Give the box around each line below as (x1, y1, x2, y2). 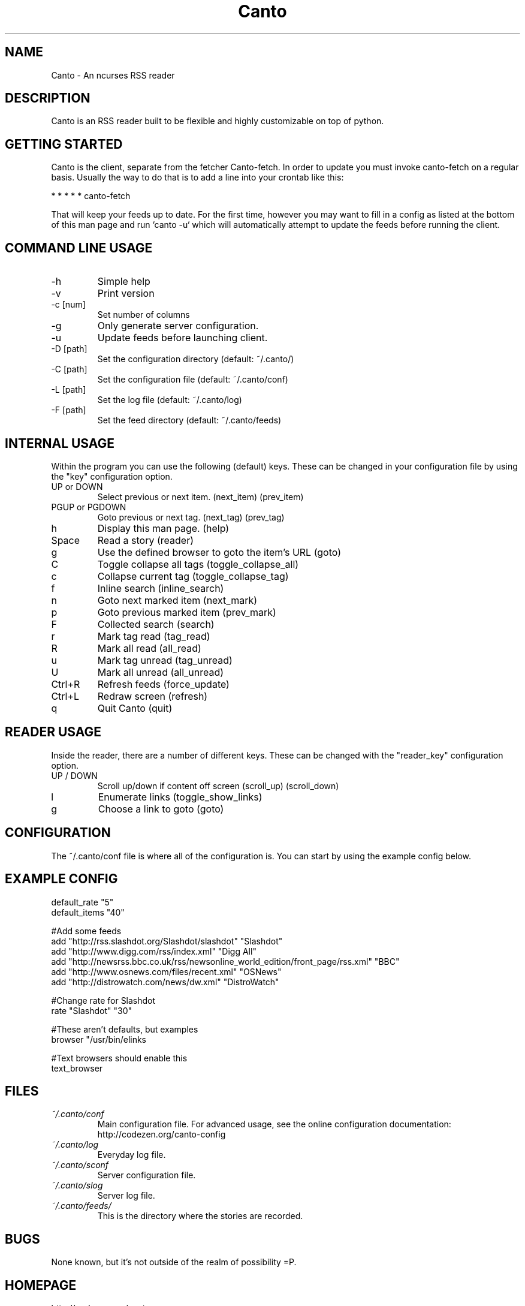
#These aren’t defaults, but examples (51, 1024, 198, 1034)
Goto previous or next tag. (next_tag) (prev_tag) (97, 511, 285, 522)
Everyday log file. (97, 1149, 166, 1160)
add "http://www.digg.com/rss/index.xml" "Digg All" (51, 946, 257, 956)
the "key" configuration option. (51, 471, 173, 482)
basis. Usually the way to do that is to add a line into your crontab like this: (51, 172, 344, 183)
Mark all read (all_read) (97, 642, 201, 654)
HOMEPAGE (5, 1277, 77, 1293)
